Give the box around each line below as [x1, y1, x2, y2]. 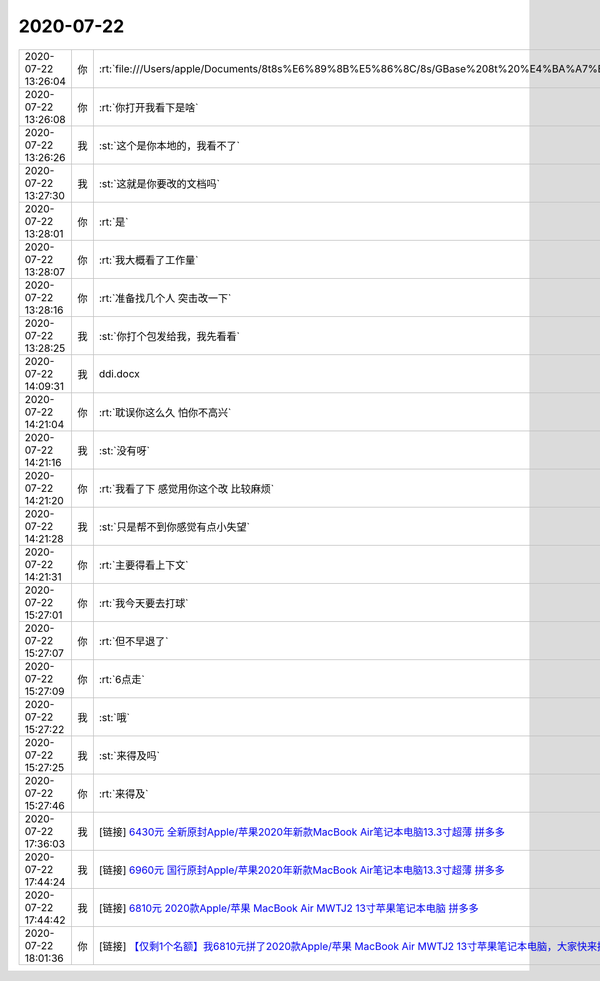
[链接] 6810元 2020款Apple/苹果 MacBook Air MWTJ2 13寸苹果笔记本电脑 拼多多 [98, 901, 479, 915]
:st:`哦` [98, 710, 130, 724]
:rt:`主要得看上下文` [98, 558, 189, 572]
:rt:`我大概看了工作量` [98, 253, 199, 267]
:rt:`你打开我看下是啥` [98, 100, 199, 114]
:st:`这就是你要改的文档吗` [98, 176, 220, 190]
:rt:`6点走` [98, 672, 145, 686]
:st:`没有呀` [98, 443, 150, 457]
